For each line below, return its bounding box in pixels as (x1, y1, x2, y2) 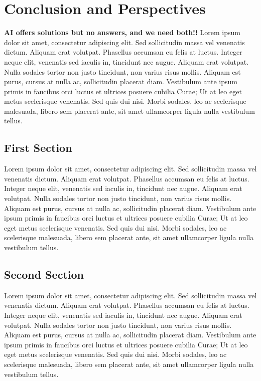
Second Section (4, 267, 84, 282)
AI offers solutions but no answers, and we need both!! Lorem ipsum (4, 27, 240, 38)
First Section (4, 140, 72, 155)
